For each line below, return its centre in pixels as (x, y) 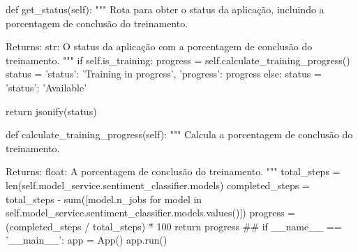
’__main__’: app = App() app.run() (87, 240)
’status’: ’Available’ (46, 87)
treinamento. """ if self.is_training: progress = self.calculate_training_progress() (178, 60)
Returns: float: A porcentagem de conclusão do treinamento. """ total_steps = (173, 171)
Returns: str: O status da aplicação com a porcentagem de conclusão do (159, 46)
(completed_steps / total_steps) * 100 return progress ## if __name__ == (174, 226)
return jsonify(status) (51, 111)
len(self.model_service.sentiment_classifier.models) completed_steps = (158, 185)
